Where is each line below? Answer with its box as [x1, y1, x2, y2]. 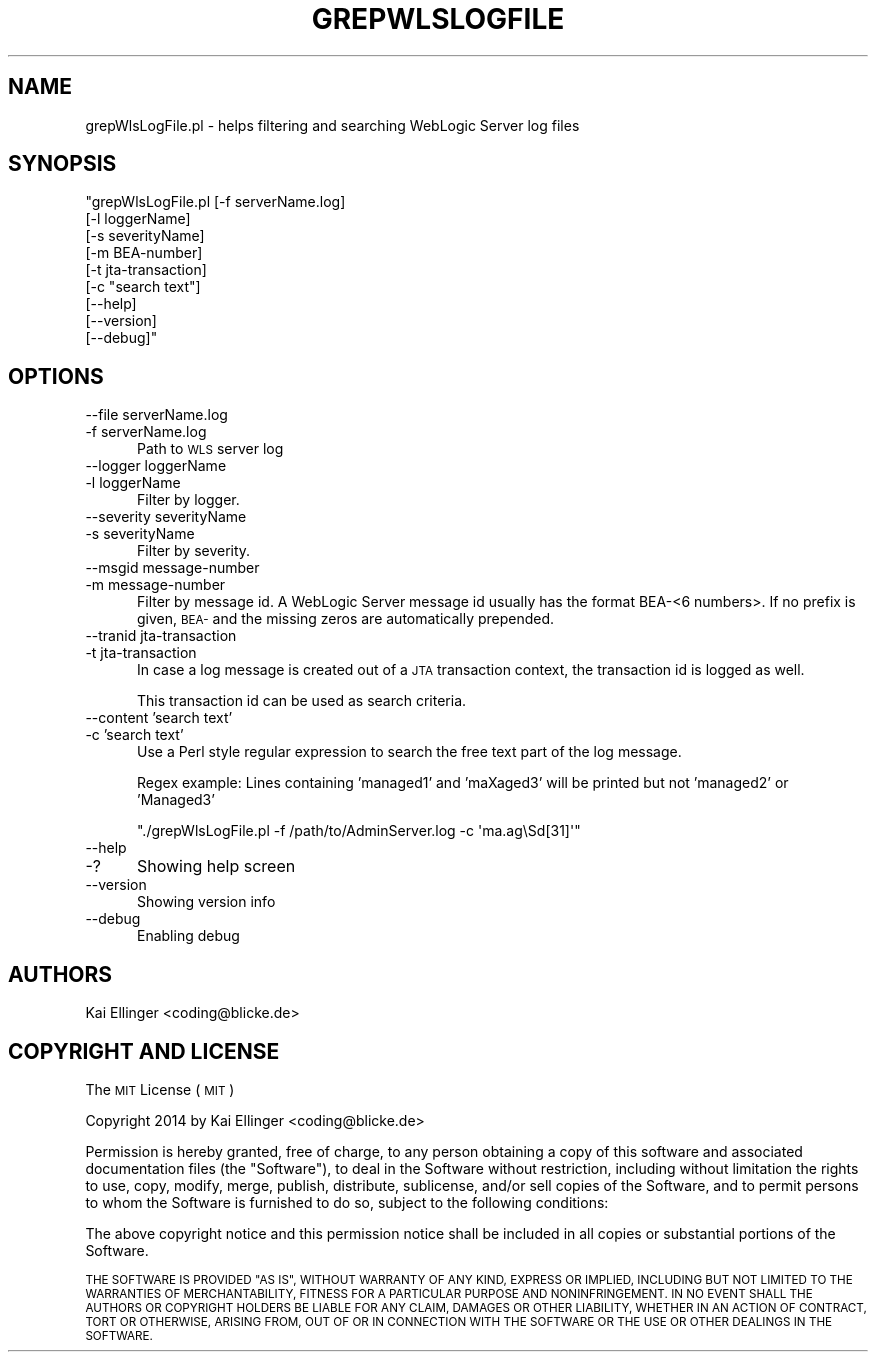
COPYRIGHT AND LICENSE [8, 1038, 280, 1064]
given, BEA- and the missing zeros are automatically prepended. [137, 610, 555, 628]
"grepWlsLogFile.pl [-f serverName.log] [85, 193, 346, 211]
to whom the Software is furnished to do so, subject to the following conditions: [85, 1193, 609, 1211]
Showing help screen [136, 856, 296, 877]
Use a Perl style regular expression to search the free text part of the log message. [137, 743, 682, 761]
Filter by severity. [137, 542, 251, 560]
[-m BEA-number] [85, 244, 203, 262]
